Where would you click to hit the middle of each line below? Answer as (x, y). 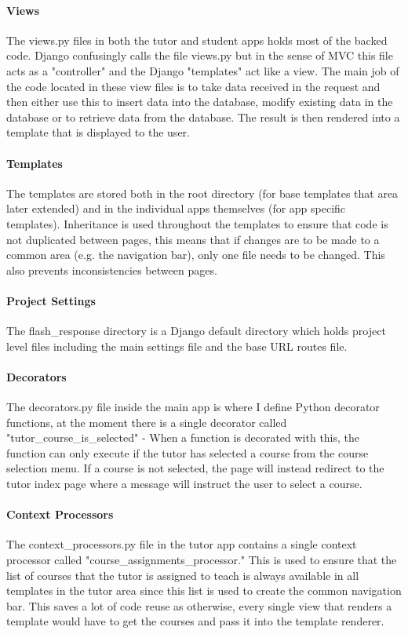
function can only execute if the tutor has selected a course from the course (188, 452)
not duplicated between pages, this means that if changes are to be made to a (193, 239)
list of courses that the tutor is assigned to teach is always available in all (183, 575)
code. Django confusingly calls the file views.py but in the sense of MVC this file (200, 55)
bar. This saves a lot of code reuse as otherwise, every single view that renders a (199, 605)
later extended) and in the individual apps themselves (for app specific (176, 208)
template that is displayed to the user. (98, 132)
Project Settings (51, 300)
